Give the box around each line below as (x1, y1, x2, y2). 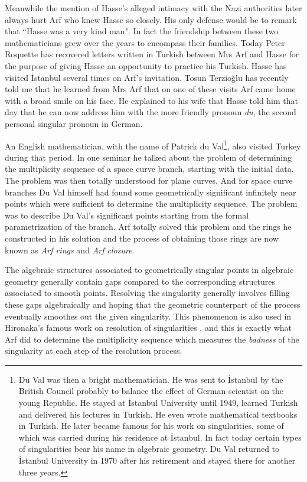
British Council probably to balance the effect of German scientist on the (18, 385, 284, 397)
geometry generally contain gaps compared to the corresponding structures (5, 275, 275, 287)
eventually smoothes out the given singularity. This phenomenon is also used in (5, 310, 292, 322)
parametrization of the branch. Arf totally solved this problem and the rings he (5, 220, 292, 233)
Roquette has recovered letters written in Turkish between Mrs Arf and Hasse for (5, 48, 299, 60)
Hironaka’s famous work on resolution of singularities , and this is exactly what (5, 321, 292, 334)
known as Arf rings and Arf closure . (5, 243, 135, 256)
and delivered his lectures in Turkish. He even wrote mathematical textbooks (18, 408, 298, 420)
